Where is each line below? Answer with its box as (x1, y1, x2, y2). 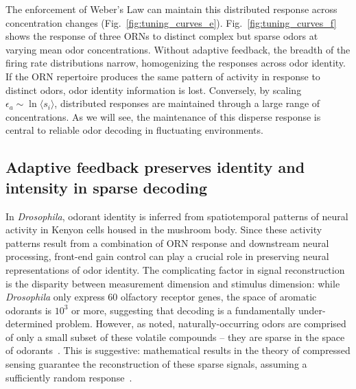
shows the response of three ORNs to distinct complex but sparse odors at (5, 29, 318, 43)
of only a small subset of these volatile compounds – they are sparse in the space (5, 329, 345, 344)
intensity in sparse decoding (5, 176, 208, 198)
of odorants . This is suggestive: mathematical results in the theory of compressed (5, 343, 351, 357)
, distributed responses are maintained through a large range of (54, 96, 320, 110)
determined (5, 316, 53, 331)
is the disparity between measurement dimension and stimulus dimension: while (5, 276, 340, 290)
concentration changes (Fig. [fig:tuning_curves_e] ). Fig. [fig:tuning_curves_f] (5, 15, 337, 30)
